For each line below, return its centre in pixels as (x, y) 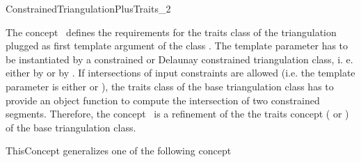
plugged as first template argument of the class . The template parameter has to (177, 46)
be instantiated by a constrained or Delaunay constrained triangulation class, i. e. (179, 59)
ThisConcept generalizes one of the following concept (119, 151)
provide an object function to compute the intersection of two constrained (163, 100)
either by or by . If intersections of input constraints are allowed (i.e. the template (180, 73)
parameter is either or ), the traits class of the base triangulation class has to (170, 86)
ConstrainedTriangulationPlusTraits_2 (88, 8)
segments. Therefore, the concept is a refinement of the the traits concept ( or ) (177, 114)
